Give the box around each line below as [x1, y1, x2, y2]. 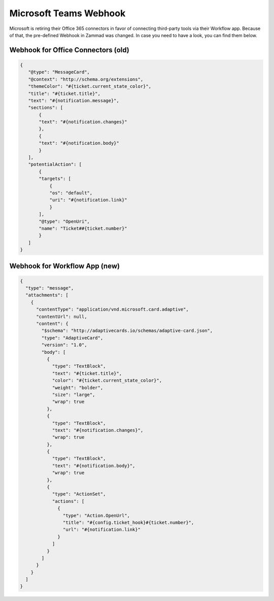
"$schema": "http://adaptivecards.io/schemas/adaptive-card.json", [41, 328, 213, 333]
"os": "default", [49, 190, 93, 195]
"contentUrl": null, [36, 314, 87, 319]
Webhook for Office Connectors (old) [9, 46, 129, 54]
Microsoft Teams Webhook [9, 8, 126, 19]
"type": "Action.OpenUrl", [62, 513, 130, 518]
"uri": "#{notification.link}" [49, 197, 127, 203]
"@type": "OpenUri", [39, 218, 90, 224]
